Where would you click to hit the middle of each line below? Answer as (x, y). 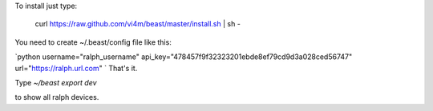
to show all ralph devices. (57, 97)
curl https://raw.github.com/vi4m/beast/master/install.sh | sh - (138, 24)
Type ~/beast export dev (56, 82)
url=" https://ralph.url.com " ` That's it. (76, 68)
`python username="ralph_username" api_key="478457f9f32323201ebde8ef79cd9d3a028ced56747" (184, 57)
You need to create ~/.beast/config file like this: (93, 42)
